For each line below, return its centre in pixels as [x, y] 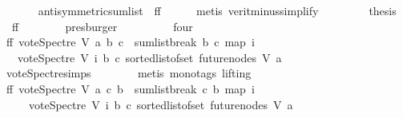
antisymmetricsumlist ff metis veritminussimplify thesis [217, 10]
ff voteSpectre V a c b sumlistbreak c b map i [130, 88]
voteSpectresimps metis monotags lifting [129, 73]
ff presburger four [102, 26]
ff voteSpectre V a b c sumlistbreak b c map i [130, 42]
